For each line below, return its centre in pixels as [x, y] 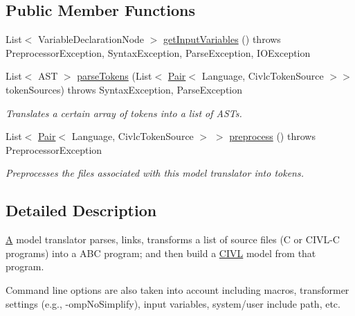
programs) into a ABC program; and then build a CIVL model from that [161, 253]
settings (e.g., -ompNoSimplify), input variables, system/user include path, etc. [173, 303]
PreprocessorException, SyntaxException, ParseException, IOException [158, 52]
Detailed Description [81, 210]
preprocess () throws [272, 136]
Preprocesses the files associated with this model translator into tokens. [155, 173]
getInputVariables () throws [222, 39]
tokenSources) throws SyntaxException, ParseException [124, 89]
